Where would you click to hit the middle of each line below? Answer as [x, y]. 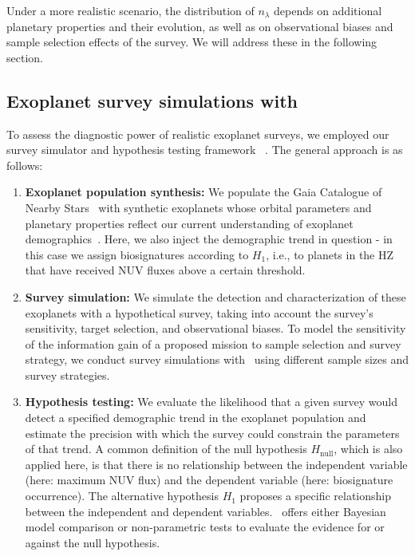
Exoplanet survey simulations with [152, 100]
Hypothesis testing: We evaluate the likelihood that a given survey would [211, 402]
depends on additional [328, 10]
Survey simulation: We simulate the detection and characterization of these [215, 296]
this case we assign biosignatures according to [137, 254]
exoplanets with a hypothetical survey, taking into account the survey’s [199, 312]
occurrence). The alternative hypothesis [122, 496]
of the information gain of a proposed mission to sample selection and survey [213, 343]
